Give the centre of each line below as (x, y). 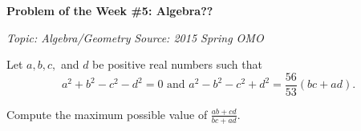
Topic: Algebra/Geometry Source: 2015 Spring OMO (135, 37)
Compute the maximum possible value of (107, 114)
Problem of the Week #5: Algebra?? (110, 10)
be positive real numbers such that (177, 64)
